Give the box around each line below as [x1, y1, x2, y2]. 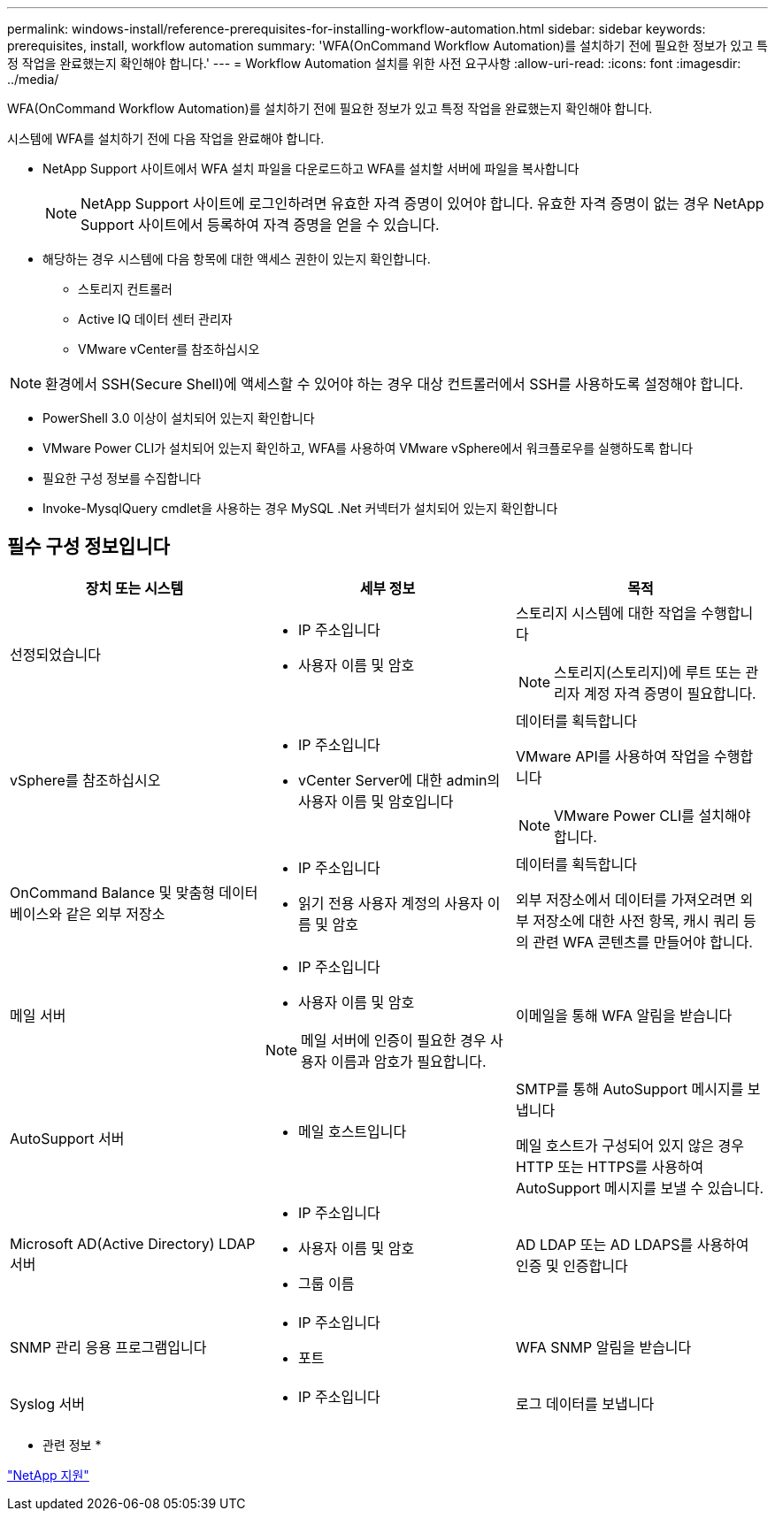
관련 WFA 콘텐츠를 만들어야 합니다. [533, 932, 753, 951]
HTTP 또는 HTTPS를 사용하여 [515, 1157, 704, 1176]
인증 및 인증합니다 [515, 1256, 628, 1275]
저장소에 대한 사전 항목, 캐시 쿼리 [533, 911, 740, 930]
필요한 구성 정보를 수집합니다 [42, 471, 202, 486]
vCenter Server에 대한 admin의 [297, 770, 501, 789]
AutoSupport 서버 [10, 1129, 125, 1147]
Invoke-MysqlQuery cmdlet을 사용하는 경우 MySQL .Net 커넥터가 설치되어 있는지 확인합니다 [42, 501, 558, 516]
